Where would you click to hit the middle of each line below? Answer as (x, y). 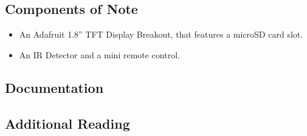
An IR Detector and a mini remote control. (99, 54)
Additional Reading (67, 123)
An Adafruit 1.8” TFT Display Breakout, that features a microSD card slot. (161, 34)
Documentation (54, 87)
